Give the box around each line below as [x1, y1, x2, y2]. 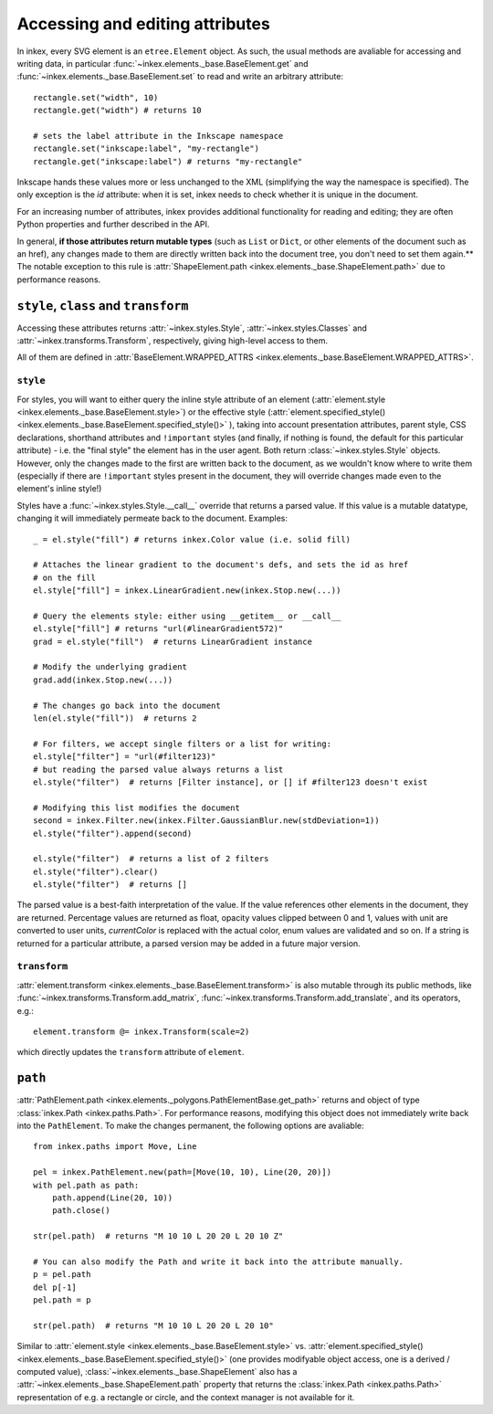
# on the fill [33, 572, 96, 583]
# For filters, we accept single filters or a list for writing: [33, 738, 332, 749]
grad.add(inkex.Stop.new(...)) [33, 674, 173, 685]
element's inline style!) [16, 483, 102, 494]
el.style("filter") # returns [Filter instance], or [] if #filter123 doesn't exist [33, 776, 428, 787]
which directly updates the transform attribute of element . [16, 1047, 246, 1058]
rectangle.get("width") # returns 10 [33, 105, 203, 116]
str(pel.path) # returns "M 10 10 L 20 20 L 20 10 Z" [33, 1231, 284, 1241]
